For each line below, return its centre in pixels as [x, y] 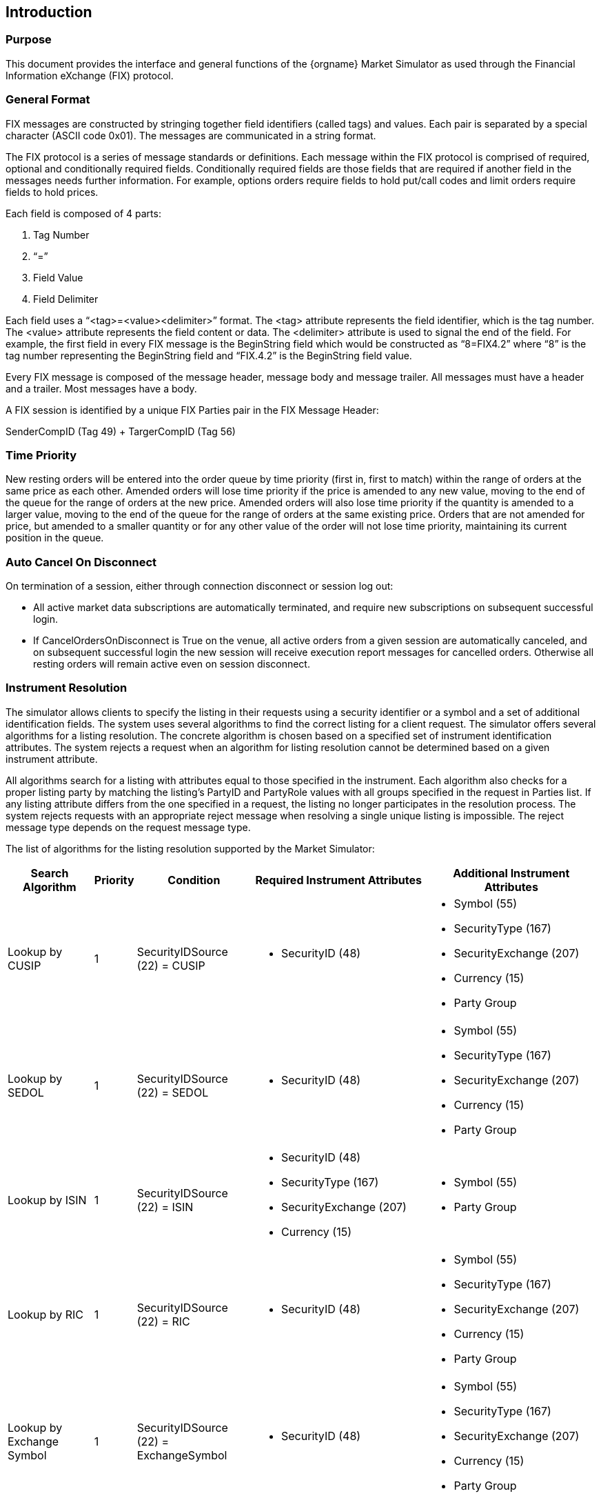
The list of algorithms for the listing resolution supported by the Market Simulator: [190, 848]
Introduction [49, 12]
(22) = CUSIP [171, 965]
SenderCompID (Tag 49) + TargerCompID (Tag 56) [121, 431]
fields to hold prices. [52, 192]
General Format [48, 100]
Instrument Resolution [67, 688]
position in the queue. [55, 538]
